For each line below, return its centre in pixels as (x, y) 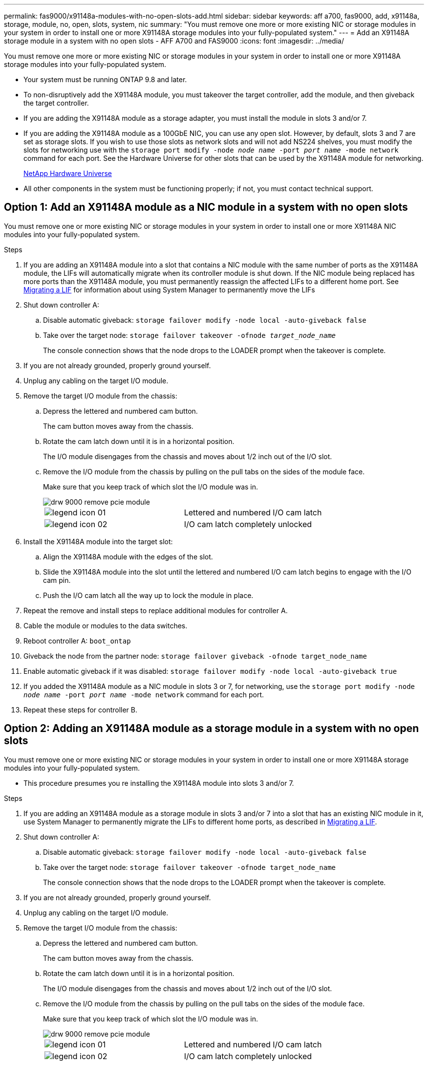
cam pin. (57, 580)
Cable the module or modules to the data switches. (106, 625)
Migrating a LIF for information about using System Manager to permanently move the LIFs (169, 289)
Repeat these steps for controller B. (81, 710)
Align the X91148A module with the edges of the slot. (128, 556)
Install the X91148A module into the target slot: (98, 541)
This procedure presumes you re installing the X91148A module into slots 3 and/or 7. (159, 783)
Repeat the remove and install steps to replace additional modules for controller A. (156, 610)
